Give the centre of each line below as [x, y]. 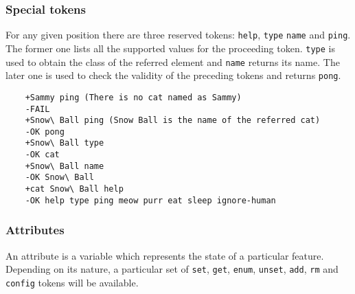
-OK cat [42, 155]
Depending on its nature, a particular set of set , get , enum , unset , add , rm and [172, 269]
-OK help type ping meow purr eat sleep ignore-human [150, 200]
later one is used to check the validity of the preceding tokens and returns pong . [173, 75]
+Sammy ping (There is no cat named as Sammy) [133, 97]
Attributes [35, 230]
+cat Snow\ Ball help [74, 189]
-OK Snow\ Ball [59, 178]
